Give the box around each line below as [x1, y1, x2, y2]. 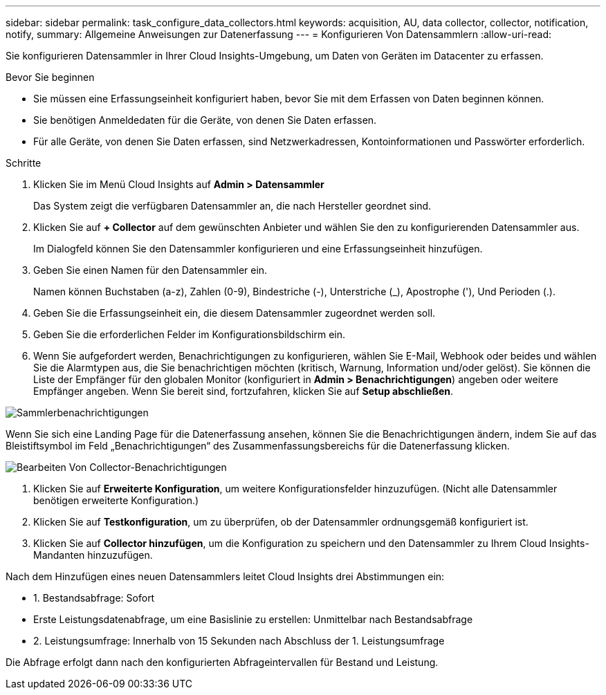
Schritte [6, 157, 42, 169]
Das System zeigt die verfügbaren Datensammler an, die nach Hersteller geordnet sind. [33, 200, 432, 212]
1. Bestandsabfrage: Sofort [33, 592, 155, 604]
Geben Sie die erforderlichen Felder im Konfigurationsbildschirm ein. [33, 328, 346, 340]
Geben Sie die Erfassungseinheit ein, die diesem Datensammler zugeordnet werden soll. [33, 307, 436, 319]
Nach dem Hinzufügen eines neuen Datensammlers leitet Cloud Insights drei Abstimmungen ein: [6, 571, 445, 582]
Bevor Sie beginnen [6, 71, 95, 83]
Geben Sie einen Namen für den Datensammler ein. [33, 264, 268, 276]
